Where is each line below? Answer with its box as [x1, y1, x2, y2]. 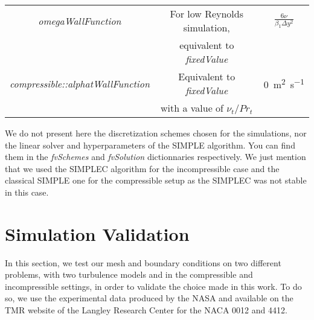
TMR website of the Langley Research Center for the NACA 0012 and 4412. [5, 304, 287, 316]
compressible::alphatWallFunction [10, 76, 150, 91]
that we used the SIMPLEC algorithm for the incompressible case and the [5, 162, 280, 174]
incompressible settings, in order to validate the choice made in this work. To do [5, 280, 302, 292]
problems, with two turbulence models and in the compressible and [5, 268, 253, 281]
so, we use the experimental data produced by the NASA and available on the [5, 292, 293, 304]
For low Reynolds [170, 7, 244, 21]
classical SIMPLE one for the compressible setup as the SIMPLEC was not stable [5, 174, 307, 187]
